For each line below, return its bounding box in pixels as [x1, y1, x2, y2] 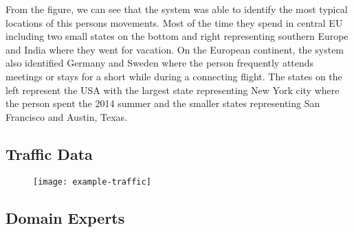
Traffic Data [5, 143, 93, 164]
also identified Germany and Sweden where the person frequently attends [5, 56, 314, 70]
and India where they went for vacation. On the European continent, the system [5, 42, 344, 56]
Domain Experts [5, 207, 125, 228]
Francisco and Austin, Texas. [5, 109, 128, 124]
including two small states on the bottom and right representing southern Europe [5, 29, 349, 43]
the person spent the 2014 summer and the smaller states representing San [5, 96, 320, 111]
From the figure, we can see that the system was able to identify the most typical [5, 2, 348, 16]
